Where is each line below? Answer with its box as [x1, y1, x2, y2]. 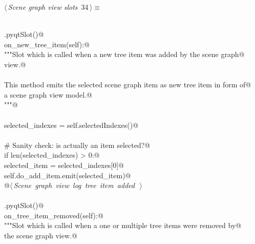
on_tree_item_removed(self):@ [4, 210, 103, 220]
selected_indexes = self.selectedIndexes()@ [4, 119, 139, 130]
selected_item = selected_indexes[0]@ [4, 159, 124, 170]
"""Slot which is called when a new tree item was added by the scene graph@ [4, 49, 245, 60]
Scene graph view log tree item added [13, 180, 135, 191]
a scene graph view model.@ [4, 89, 92, 100]
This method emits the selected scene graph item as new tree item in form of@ [4, 79, 251, 90]
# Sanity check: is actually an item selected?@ [4, 139, 151, 150]
